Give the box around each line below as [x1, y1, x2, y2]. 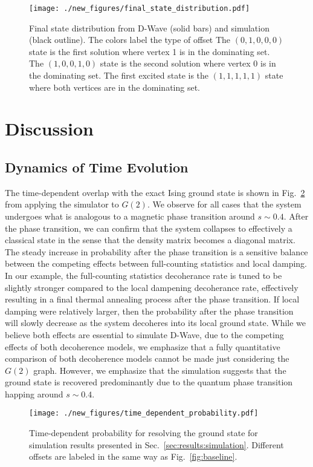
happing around [5, 387, 63, 400]
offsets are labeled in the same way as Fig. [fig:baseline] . [29, 450, 237, 463]
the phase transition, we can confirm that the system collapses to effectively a [5, 221, 292, 234]
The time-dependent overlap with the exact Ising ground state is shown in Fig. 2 [5, 186, 305, 198]
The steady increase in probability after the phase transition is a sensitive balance [5, 245, 308, 258]
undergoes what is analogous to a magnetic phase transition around [5, 209, 255, 222]
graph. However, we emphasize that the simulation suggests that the [33, 364, 286, 376]
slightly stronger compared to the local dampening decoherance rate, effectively [5, 281, 298, 293]
